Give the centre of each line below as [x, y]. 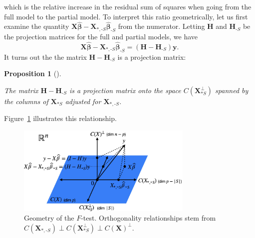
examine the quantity [37, 26]
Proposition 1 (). [33, 73]
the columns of [26, 101]
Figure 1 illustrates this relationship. [60, 118]
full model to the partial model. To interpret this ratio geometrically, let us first [126, 16]
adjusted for [83, 101]
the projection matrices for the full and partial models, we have [101, 37]
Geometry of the [49, 218]
